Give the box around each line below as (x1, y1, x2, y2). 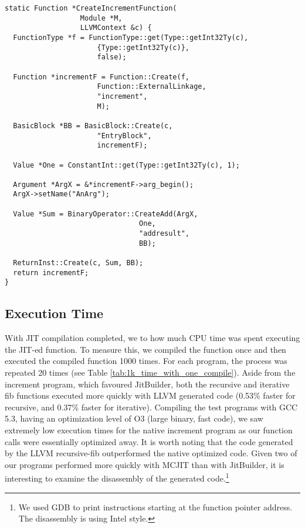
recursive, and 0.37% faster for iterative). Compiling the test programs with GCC (5, 400, 298, 413)
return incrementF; (13, 268, 89, 277)
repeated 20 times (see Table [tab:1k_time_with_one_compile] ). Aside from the (5, 366, 296, 379)
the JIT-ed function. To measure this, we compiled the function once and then (5, 343, 286, 355)
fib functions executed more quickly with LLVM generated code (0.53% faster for (5, 389, 296, 402)
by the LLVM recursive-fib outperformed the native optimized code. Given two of (5, 447, 297, 459)
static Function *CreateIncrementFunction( (5, 4, 177, 12)
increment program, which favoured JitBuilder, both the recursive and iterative (5, 377, 290, 390)
